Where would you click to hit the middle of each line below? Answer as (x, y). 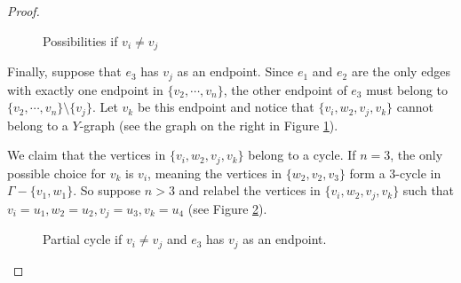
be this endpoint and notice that (226, 107)
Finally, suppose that (64, 71)
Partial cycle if (83, 239)
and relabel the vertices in (250, 190)
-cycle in (418, 173)
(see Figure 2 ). (227, 208)
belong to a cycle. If (302, 155)
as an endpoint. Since (235, 71)
